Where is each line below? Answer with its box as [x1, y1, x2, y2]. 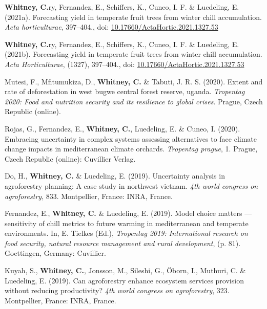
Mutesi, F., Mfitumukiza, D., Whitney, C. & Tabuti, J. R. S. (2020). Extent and [5, 76, 263, 86]
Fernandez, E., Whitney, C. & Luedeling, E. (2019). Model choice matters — [5, 208, 252, 218]
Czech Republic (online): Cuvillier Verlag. [5, 153, 136, 164]
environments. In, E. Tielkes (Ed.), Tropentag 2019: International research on [5, 228, 248, 238]
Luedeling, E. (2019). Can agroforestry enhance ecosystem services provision [5, 275, 244, 285]
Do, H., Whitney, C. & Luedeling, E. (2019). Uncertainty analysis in [5, 170, 225, 181]
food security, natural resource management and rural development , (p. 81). [5, 237, 241, 248]
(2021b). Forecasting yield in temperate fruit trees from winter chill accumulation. [5, 49, 262, 59]
